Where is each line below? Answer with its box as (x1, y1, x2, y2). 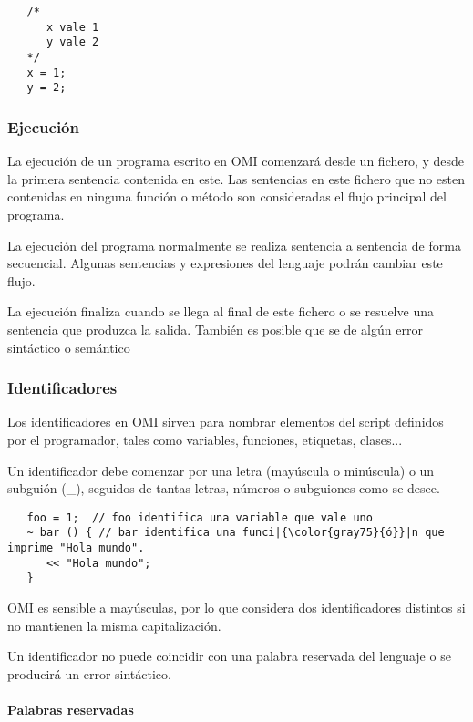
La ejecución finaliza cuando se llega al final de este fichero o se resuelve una (7, 302, 434, 321)
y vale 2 (46, 36, 99, 49)
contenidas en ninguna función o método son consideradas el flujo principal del (7, 187, 447, 206)
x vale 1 (46, 20, 99, 34)
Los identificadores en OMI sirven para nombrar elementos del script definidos (7, 412, 444, 431)
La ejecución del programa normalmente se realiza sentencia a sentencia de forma (7, 235, 461, 254)
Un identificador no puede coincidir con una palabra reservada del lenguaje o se (7, 646, 451, 665)
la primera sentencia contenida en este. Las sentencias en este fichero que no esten (7, 169, 466, 188)
